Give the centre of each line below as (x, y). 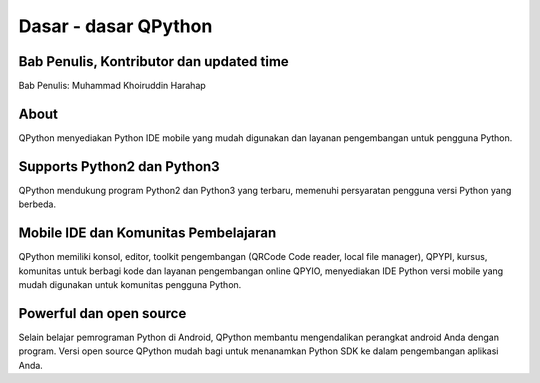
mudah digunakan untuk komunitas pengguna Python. (130, 284)
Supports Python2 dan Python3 (119, 166)
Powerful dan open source (102, 313)
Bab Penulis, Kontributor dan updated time (153, 61)
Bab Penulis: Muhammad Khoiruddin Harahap (112, 86)
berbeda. (37, 204)
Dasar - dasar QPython (115, 26)
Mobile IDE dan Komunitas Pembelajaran (147, 233)
